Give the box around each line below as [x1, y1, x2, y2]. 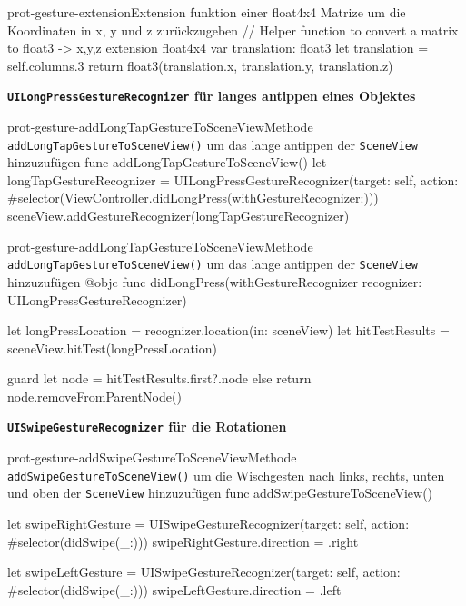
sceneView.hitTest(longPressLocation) [7, 338, 217, 357]
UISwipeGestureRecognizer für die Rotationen [7, 417, 287, 436]
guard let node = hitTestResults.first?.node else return [7, 369, 312, 388]
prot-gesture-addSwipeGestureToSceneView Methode [7, 448, 297, 467]
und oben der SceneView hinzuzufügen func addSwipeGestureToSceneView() [7, 483, 433, 502]
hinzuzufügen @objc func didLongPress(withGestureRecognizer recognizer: [7, 272, 422, 291]
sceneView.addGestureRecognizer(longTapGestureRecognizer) [7, 206, 350, 225]
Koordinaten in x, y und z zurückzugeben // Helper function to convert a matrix [7, 20, 459, 39]
